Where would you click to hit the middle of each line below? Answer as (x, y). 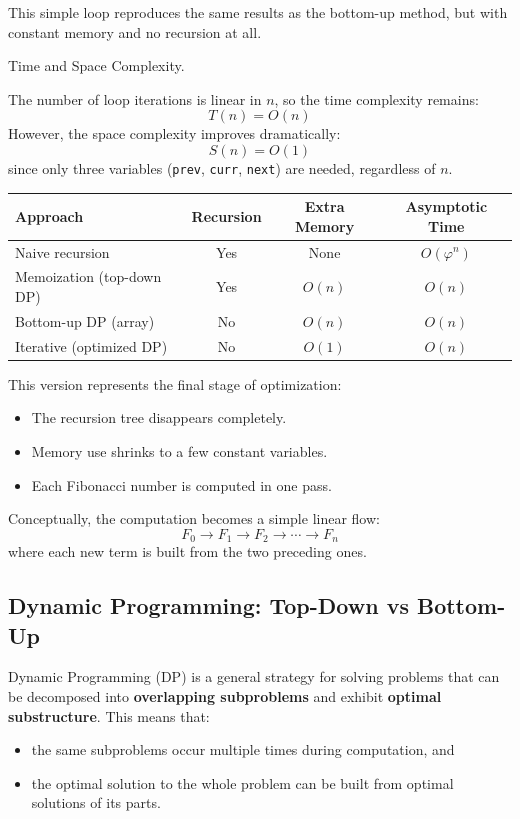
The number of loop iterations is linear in (135, 98)
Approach (49, 215)
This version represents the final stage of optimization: (175, 383)
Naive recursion (62, 251)
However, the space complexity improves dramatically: (174, 133)
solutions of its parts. (96, 802)
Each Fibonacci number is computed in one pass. (181, 484)
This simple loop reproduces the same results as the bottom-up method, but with (258, 12)
